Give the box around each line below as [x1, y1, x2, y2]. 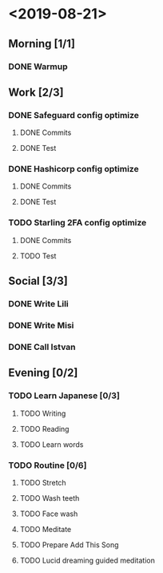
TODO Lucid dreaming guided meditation [19, 555, 156, 565]
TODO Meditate [19, 524, 72, 534]
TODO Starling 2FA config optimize [8, 217, 147, 229]
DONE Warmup [8, 61, 68, 72]
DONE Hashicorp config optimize [8, 164, 139, 175]
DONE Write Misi [8, 320, 74, 331]
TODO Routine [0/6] [8, 459, 87, 470]
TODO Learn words [19, 439, 84, 449]
